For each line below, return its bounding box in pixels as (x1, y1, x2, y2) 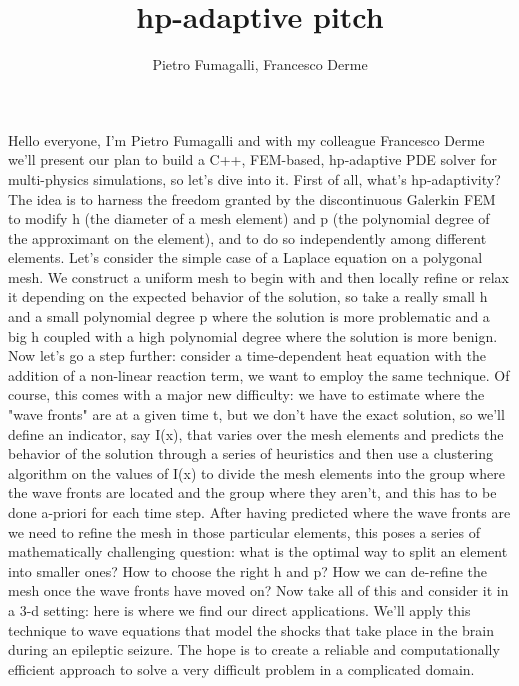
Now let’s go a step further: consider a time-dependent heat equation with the (8, 345, 486, 366)
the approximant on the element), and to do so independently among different (8, 227, 487, 248)
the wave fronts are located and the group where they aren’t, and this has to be (8, 482, 497, 503)
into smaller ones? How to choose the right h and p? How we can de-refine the (8, 560, 487, 581)
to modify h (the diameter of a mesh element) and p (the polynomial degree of (8, 208, 490, 229)
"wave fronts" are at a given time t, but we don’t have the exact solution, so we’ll (8, 404, 505, 425)
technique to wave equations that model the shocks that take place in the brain (8, 619, 494, 640)
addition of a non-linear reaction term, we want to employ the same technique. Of (8, 364, 510, 385)
